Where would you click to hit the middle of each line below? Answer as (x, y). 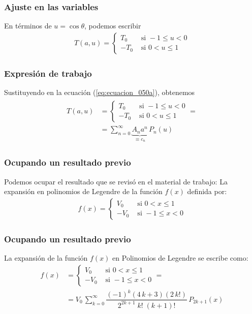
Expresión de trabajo (48, 73)
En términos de (28, 26)
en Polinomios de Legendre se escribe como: (180, 258)
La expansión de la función (46, 258)
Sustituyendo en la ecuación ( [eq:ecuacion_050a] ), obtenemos (100, 92)
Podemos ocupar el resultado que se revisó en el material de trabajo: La (116, 181)
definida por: (207, 191)
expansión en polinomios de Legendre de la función (83, 191)
